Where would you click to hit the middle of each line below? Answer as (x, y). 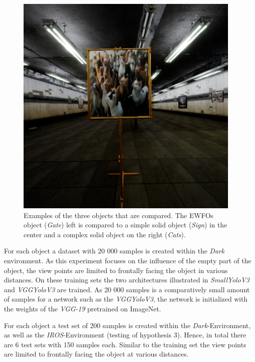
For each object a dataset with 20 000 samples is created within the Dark (114, 251)
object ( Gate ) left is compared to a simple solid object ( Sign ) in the (125, 225)
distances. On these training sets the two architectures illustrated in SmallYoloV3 (127, 280)
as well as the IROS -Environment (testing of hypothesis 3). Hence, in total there (125, 335)
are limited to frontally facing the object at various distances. (96, 354)
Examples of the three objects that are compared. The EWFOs (119, 215)
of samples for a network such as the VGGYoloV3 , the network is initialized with (126, 299)
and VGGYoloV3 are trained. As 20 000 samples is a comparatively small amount (127, 289)
